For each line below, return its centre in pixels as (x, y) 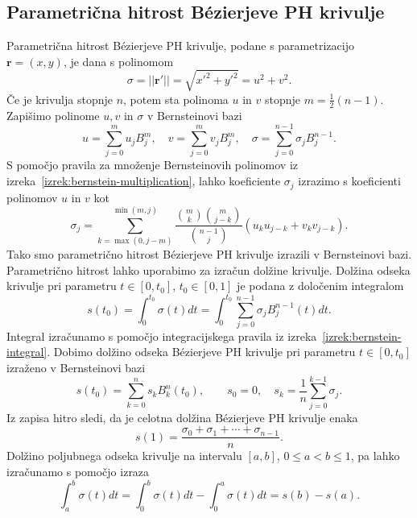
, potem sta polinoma (176, 99)
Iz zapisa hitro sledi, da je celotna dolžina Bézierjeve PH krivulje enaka (182, 417)
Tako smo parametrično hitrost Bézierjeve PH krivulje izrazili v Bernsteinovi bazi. (209, 254)
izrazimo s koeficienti (349, 181)
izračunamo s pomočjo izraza (78, 472)
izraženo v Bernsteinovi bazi (76, 368)
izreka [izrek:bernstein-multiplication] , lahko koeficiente (144, 181)
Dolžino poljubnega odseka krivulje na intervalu (124, 456)
